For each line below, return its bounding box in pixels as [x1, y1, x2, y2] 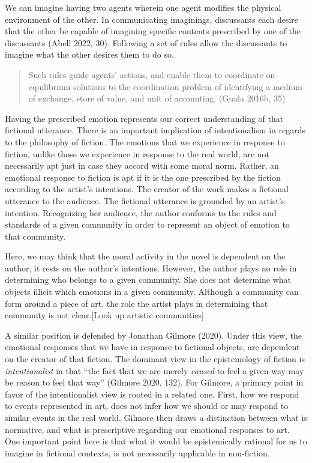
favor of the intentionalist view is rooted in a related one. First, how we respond [5, 387, 299, 400]
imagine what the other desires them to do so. [5, 48, 174, 61]
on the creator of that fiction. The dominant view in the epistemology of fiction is [5, 353, 305, 365]
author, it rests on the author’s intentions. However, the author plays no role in [5, 261, 297, 274]
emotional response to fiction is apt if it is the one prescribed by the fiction [5, 171, 281, 183]
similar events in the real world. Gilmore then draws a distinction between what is [5, 411, 307, 423]
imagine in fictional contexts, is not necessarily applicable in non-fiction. [5, 446, 270, 459]
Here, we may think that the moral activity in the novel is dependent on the [5, 250, 286, 262]
